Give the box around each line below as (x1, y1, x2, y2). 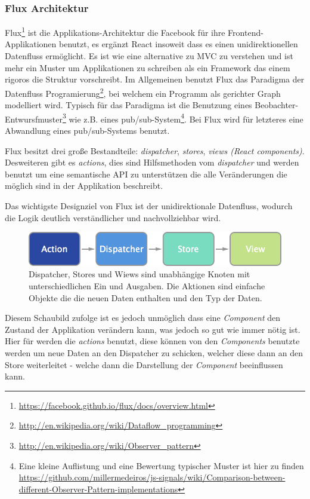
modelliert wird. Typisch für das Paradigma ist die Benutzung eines (5, 99, 252, 111)
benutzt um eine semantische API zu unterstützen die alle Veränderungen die (5, 167, 287, 180)
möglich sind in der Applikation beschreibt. (5, 179, 163, 192)
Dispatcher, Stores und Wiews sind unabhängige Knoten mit (29, 268, 250, 280)
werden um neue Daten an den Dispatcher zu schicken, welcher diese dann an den (5, 347, 303, 359)
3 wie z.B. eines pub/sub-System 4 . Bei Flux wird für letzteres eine (62, 111, 303, 125)
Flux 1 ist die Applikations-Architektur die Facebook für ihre (5, 25, 225, 38)
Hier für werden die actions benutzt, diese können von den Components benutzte (5, 335, 300, 347)
